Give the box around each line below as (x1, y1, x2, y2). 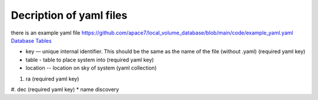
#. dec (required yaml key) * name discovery (11, 85, 120, 93)
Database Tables (11, 37, 52, 44)
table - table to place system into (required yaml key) (25, 56, 154, 63)
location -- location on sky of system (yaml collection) (25, 64, 157, 71)
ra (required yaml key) (25, 75, 79, 82)
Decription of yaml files (11, 9, 128, 22)
